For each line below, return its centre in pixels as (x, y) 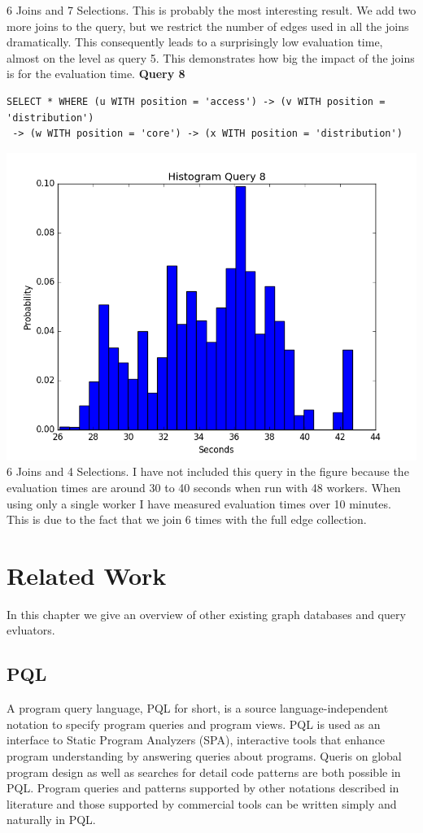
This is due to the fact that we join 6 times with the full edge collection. (187, 519)
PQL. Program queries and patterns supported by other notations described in (203, 788)
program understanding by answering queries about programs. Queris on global (204, 756)
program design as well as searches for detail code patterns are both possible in (204, 772)
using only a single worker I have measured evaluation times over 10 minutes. (199, 503)
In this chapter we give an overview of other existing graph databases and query (206, 614)
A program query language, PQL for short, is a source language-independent (198, 708)
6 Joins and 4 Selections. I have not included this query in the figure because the (208, 471)
